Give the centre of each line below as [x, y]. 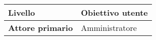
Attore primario [41, 28]
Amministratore [109, 28]
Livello [22, 12]
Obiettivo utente [114, 12]
